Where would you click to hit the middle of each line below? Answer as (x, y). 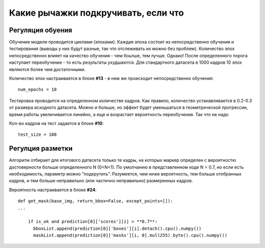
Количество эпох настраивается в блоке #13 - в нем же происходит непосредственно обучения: (111, 78)
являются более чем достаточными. (47, 69)
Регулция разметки (41, 149)
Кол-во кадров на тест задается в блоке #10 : (56, 123)
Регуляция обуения (40, 30)
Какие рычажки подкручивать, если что (96, 13)
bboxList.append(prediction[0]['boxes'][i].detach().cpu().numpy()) (117, 228)
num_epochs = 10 (37, 90)
